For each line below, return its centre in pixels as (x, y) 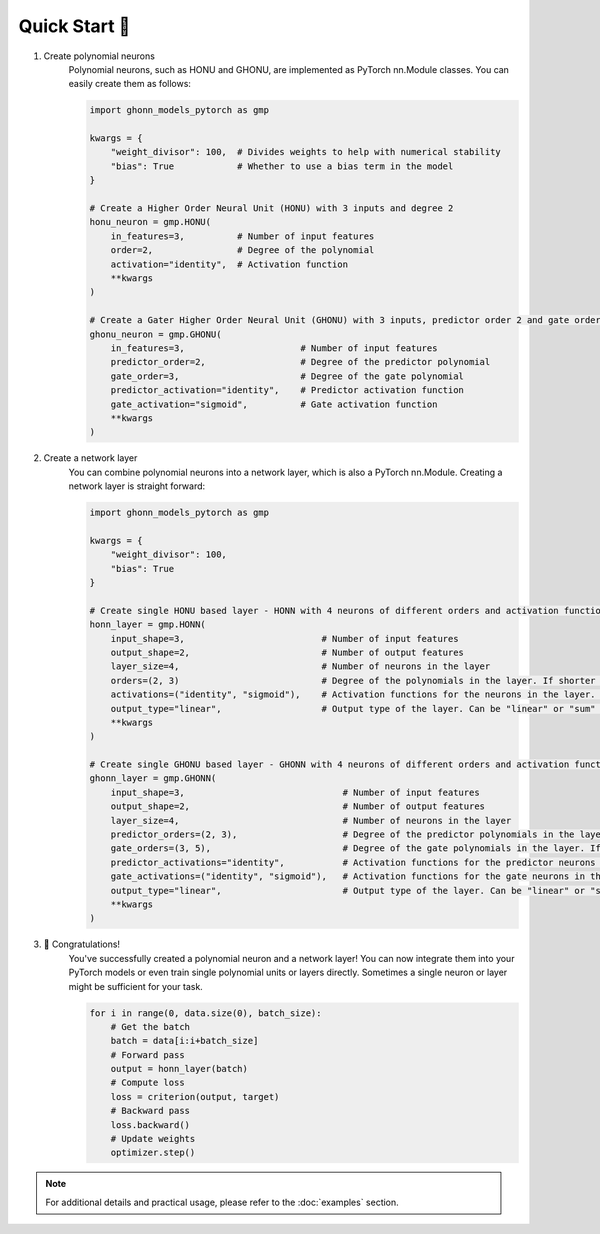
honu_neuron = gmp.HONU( (150, 222)
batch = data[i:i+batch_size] (184, 1041)
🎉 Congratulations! (81, 944)
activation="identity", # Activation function (229, 264)
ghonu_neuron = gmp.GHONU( (155, 334)
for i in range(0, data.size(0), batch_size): (205, 1013)
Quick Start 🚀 (74, 26)
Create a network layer (90, 458)
